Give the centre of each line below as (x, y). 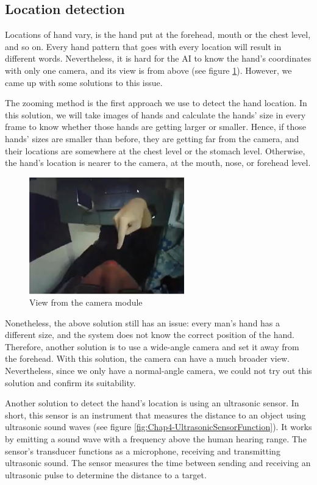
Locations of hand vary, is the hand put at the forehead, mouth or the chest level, (158, 34)
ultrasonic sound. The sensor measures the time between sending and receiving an (158, 463)
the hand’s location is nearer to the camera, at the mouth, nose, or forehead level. (158, 163)
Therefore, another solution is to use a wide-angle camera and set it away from (152, 346)
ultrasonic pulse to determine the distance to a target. (106, 474)
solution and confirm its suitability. (70, 382)
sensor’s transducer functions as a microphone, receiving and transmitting (143, 451)
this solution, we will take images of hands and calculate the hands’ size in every (155, 114)
